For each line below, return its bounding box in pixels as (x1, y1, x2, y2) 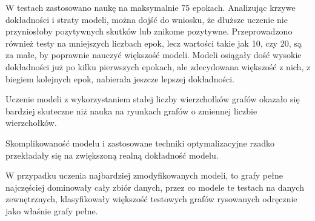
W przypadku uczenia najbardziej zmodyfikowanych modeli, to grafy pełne (5, 169, 283, 182)
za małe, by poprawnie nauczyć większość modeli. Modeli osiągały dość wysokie (5, 48, 302, 61)
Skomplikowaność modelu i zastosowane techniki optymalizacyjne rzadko (5, 136, 274, 149)
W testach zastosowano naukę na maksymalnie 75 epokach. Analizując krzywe (5, 1, 296, 13)
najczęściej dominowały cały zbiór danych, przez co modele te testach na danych (5, 180, 304, 193)
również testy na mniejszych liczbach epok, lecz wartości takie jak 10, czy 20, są (5, 36, 302, 49)
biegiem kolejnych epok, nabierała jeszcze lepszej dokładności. (5, 72, 234, 85)
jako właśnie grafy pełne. (5, 204, 98, 217)
